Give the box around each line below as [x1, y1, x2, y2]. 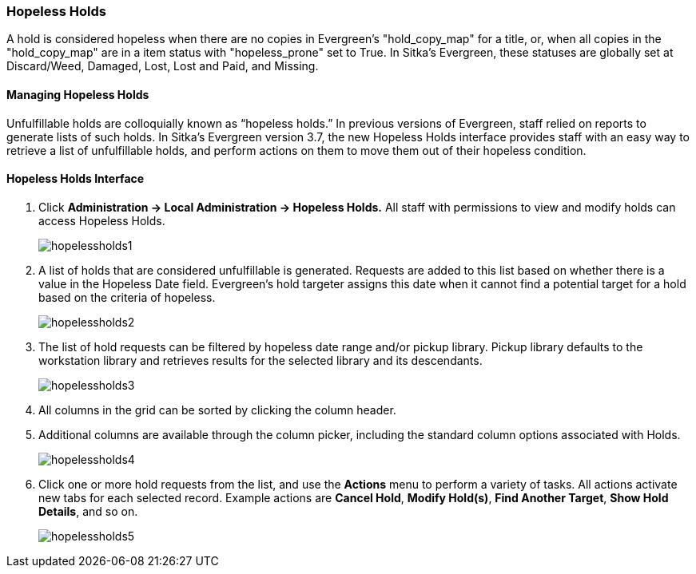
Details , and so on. [38, 504, 138, 518]
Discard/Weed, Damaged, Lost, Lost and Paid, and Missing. [6, 59, 319, 73]
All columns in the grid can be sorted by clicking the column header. [38, 402, 396, 417]
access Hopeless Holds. [38, 213, 165, 228]
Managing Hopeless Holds [6, 87, 149, 101]
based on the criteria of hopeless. [38, 290, 216, 304]
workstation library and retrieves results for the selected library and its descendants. [38, 353, 483, 367]
